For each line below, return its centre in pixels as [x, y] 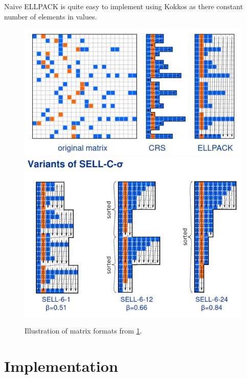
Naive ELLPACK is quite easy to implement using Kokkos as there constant [124, 6]
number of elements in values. [51, 16]
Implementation [61, 366]
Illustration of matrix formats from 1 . [83, 331]
